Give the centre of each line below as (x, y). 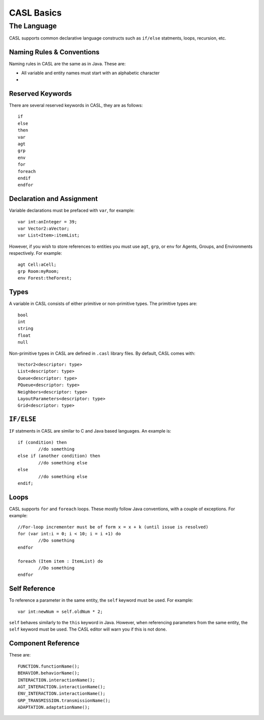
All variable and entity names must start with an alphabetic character (90, 73)
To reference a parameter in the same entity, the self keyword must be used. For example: (101, 600)
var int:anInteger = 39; (47, 222)
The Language (33, 26)
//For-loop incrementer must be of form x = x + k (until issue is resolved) (113, 527)
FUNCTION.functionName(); (49, 666)
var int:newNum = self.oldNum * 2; (60, 611)
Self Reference (32, 589)
